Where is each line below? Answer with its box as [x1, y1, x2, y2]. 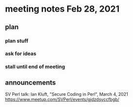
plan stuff [5, 37, 28, 44]
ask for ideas [5, 50, 37, 57]
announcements [5, 78, 56, 87]
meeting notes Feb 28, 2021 [5, 3, 120, 15]
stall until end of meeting [5, 63, 65, 70]
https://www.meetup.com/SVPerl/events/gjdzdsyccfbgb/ [5, 96, 119, 103]
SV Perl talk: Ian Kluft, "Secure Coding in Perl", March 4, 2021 [5, 91, 128, 97]
